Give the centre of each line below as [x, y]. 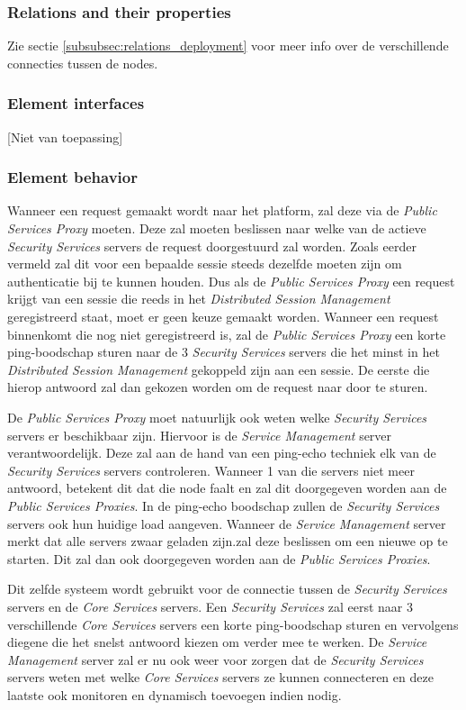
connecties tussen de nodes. [83, 63]
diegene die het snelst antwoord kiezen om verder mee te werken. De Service [217, 642]
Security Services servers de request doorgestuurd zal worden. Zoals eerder [212, 246]
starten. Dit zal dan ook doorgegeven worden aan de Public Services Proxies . [219, 558]
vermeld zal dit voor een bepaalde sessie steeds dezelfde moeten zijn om [205, 264]
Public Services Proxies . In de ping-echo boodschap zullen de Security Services [224, 505]
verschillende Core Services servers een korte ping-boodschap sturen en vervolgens [233, 624]
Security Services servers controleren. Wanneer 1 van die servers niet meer [211, 470]
